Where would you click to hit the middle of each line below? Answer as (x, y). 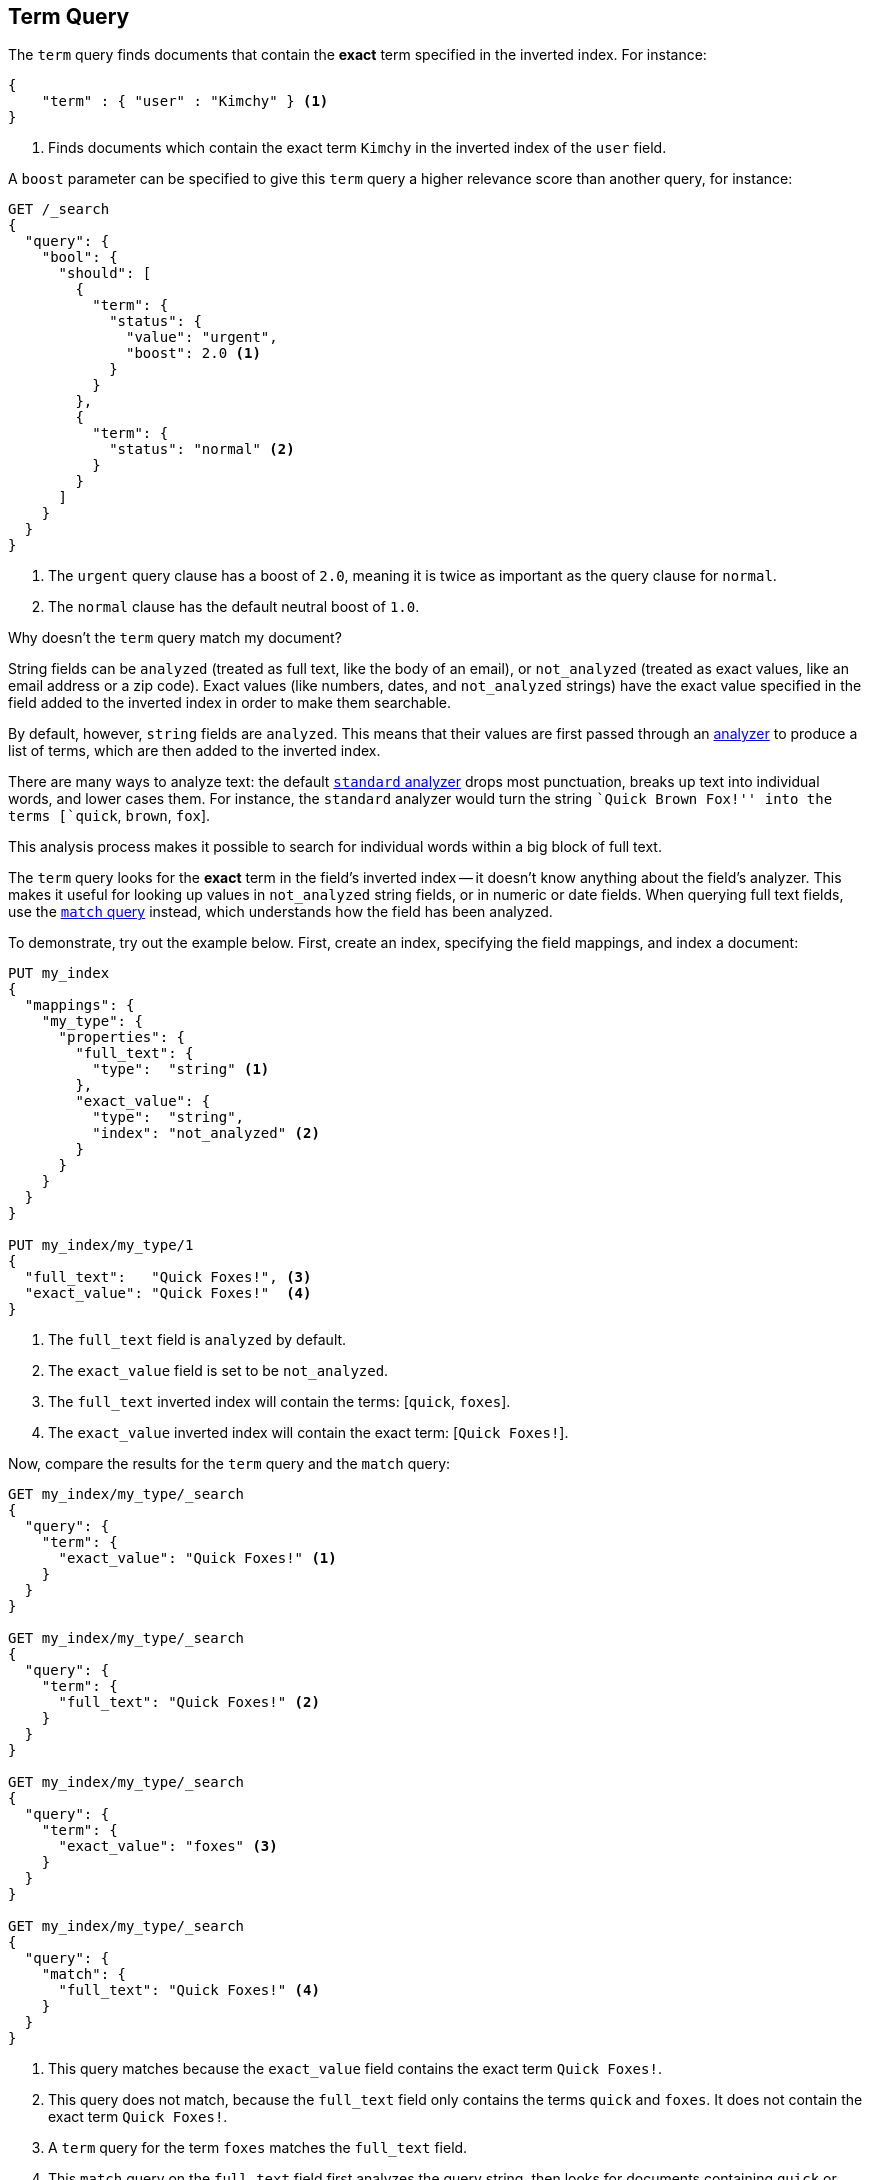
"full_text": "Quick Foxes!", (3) (168, 1277)
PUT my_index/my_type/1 (101, 1245)
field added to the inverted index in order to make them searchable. (229, 703)
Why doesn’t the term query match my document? (175, 638)
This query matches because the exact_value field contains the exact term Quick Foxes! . (355, 2069)
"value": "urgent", (202, 337)
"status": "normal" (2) (202, 449)
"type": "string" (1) (181, 1069)
